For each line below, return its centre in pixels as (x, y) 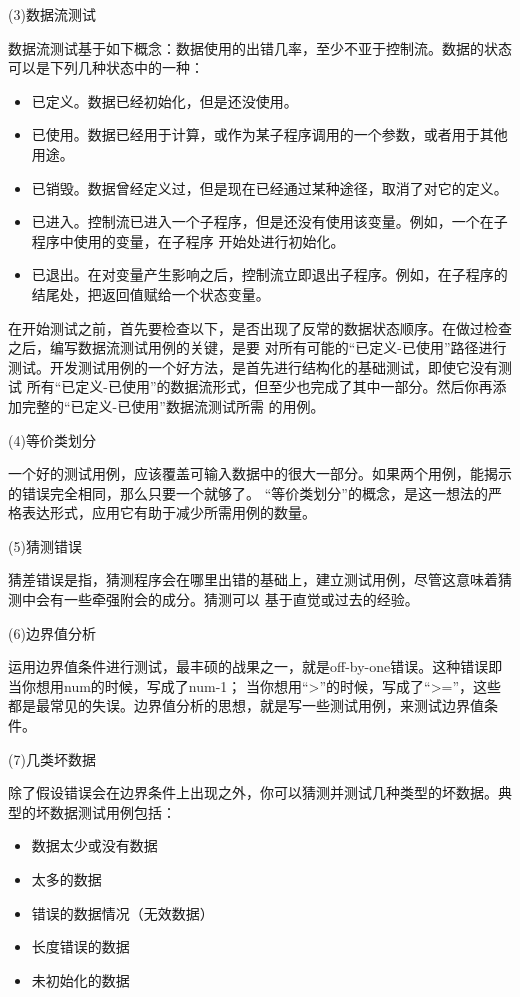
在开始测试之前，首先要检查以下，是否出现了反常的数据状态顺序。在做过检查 (260, 327)
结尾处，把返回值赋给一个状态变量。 (150, 293)
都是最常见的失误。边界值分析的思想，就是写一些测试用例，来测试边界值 (246, 705)
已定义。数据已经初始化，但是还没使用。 (164, 100)
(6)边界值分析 (52, 632)
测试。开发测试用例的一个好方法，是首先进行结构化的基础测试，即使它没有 (253, 366)
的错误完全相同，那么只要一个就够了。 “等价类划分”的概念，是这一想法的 (248, 492)
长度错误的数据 (80, 946)
